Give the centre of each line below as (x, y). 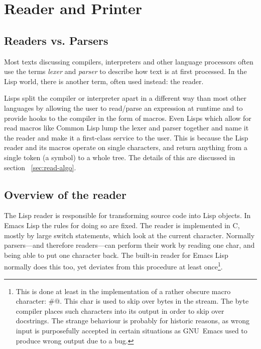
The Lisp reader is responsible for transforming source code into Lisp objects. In (127, 215)
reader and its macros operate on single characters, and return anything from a (126, 147)
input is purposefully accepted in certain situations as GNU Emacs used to (132, 330)
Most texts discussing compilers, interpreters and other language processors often (129, 61)
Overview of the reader (65, 194)
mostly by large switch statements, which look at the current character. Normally (129, 235)
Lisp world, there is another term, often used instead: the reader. (104, 81)
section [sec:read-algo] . (40, 167)
